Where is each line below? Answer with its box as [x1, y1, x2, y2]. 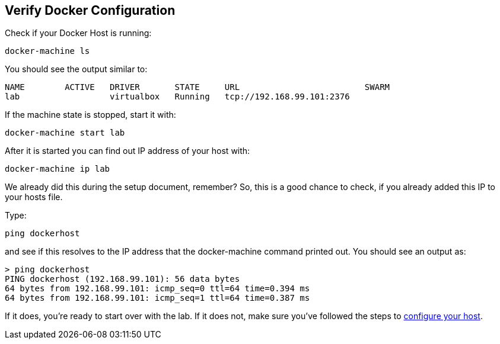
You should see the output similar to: [5, 64, 148, 75]
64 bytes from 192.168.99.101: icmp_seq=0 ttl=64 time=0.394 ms [5, 284, 310, 294]
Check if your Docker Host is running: [5, 28, 152, 38]
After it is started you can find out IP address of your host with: [5, 146, 250, 156]
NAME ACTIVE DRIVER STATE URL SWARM [5, 82, 390, 92]
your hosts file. [5, 192, 63, 202]
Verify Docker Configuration [5, 3, 176, 18]
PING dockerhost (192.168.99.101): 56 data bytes [5, 274, 240, 284]
